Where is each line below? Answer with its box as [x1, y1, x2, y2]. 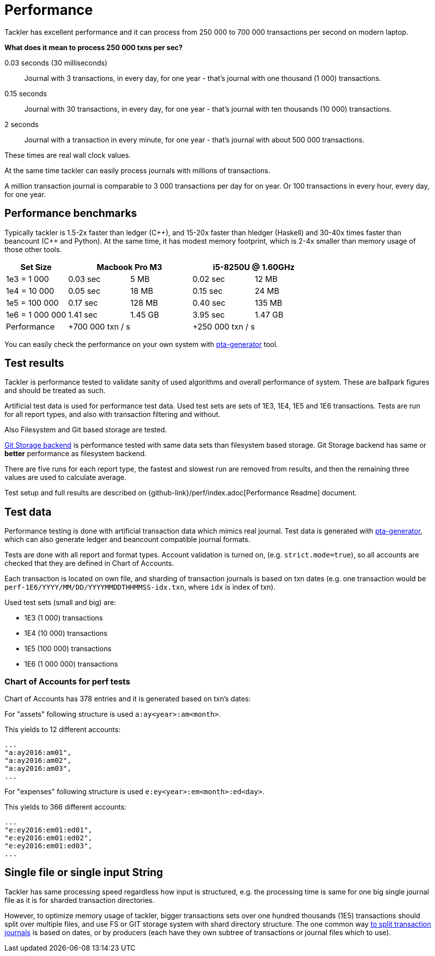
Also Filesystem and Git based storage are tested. [4, 425, 167, 434]
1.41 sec [68, 309, 98, 320]
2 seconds [4, 120, 39, 129]
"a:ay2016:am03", [4, 764, 71, 773]
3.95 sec [192, 309, 225, 320]
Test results [4, 357, 64, 370]
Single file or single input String [4, 866, 163, 879]
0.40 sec [192, 297, 226, 308]
